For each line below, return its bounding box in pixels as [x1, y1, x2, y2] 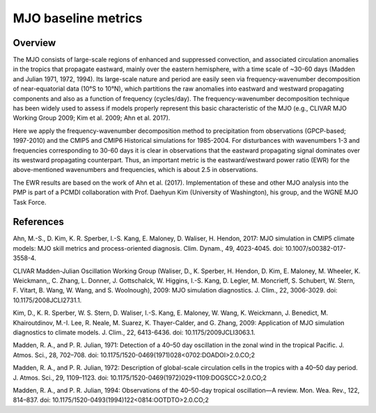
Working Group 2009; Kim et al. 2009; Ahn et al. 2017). [13, 114, 171, 122]
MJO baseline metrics [13, 10, 143, 26]
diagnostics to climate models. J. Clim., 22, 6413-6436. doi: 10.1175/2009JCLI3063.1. [13, 328, 256, 336]
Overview [13, 37, 56, 49]
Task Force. [13, 198, 47, 206]
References [13, 216, 64, 228]
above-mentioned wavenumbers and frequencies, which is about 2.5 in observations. [13, 166, 258, 174]
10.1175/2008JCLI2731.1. [13, 296, 82, 304]
